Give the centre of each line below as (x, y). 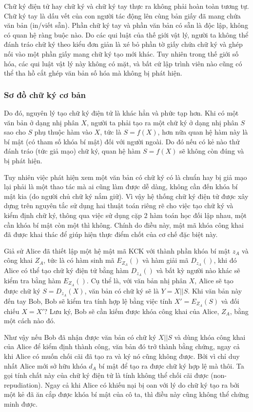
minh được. (21, 403)
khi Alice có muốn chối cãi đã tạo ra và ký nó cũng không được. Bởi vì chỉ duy (122, 356)
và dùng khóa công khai (210, 337)
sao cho (15, 132)
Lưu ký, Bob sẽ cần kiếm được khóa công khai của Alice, (134, 311)
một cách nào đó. (30, 321)
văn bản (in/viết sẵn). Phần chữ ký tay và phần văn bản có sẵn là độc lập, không (126, 25)
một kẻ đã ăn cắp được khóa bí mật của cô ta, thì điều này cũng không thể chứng (126, 394)
